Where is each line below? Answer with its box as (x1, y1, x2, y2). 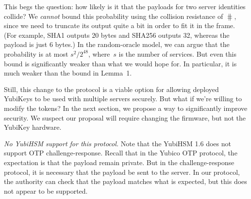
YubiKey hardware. (4, 122, 62, 132)
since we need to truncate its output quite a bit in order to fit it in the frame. (4, 20, 235, 31)
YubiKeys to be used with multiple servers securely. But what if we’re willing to (4, 93, 242, 104)
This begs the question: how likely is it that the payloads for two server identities (4, 1, 246, 11)
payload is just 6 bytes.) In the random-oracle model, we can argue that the (4, 39, 230, 49)
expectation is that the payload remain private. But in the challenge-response (4, 157, 234, 167)
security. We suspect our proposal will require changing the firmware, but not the (4, 112, 246, 122)
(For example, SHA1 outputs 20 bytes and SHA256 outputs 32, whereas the (4, 30, 230, 40)
